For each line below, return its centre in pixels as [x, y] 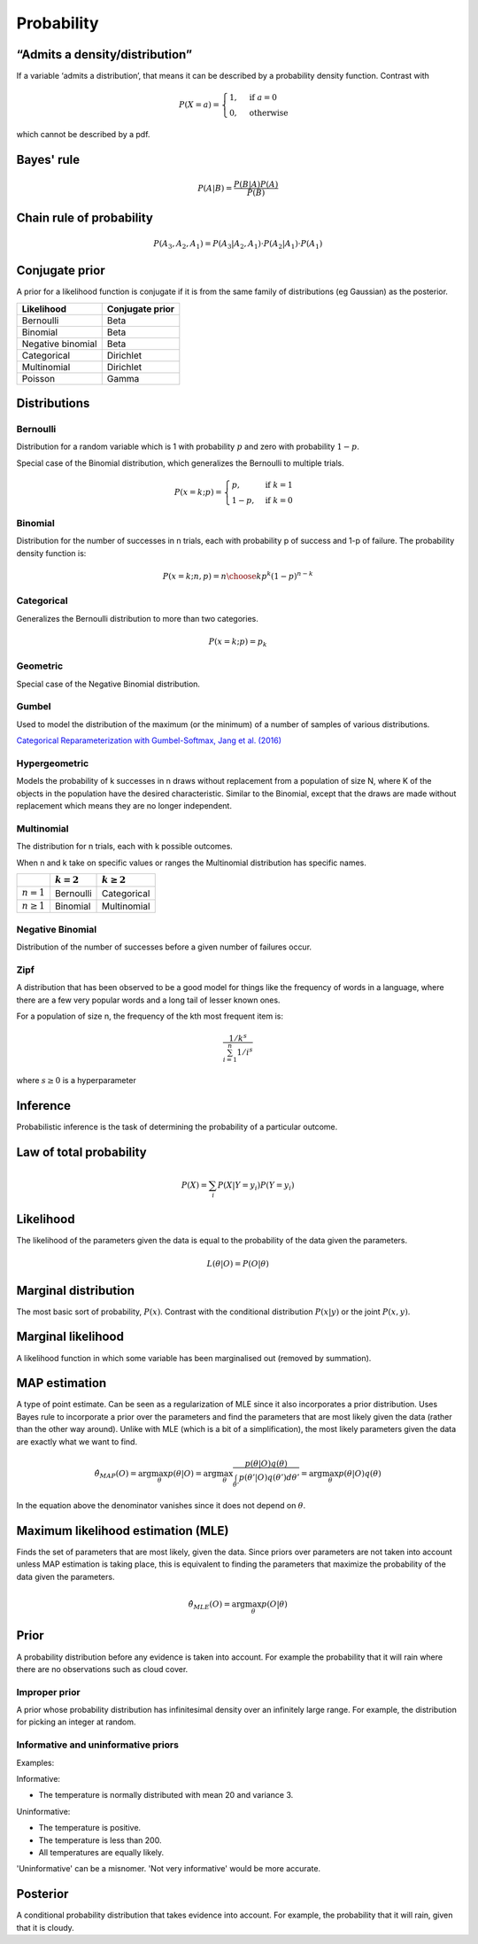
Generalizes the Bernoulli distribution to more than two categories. [137, 618]
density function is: [51, 553]
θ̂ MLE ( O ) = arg [217, 1605]
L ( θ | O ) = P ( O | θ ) [238, 1263]
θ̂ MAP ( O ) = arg [123, 1475]
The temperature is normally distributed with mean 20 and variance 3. [166, 1795]
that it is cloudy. [45, 1927]
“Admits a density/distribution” [104, 54]
